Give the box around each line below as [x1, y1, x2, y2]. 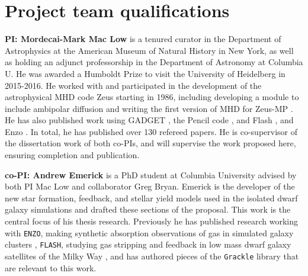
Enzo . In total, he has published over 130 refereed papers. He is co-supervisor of [5, 125, 297, 137]
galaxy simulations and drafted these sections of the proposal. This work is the [5, 203, 291, 216]
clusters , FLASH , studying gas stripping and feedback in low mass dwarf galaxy [5, 238, 291, 251]
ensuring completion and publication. [5, 149, 140, 161]
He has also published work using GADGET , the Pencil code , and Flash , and [5, 114, 294, 126]
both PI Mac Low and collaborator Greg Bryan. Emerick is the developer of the [5, 180, 295, 192]
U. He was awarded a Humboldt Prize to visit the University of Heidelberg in [5, 67, 285, 79]
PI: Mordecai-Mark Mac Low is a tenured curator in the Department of [5, 33, 281, 45]
